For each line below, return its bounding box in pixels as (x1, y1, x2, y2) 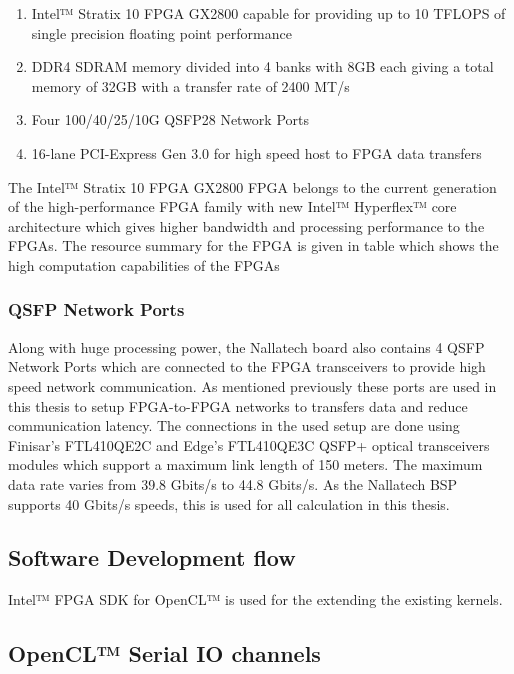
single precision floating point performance (31, 22, 292, 43)
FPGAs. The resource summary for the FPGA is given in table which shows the (8, 235, 499, 256)
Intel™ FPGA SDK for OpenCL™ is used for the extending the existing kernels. (8, 589, 503, 610)
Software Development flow (8, 542, 296, 573)
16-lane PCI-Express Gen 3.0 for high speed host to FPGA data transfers (31, 142, 482, 163)
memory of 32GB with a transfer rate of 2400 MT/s (31, 75, 350, 96)
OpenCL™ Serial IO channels (8, 638, 321, 669)
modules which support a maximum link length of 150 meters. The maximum (8, 454, 483, 475)
